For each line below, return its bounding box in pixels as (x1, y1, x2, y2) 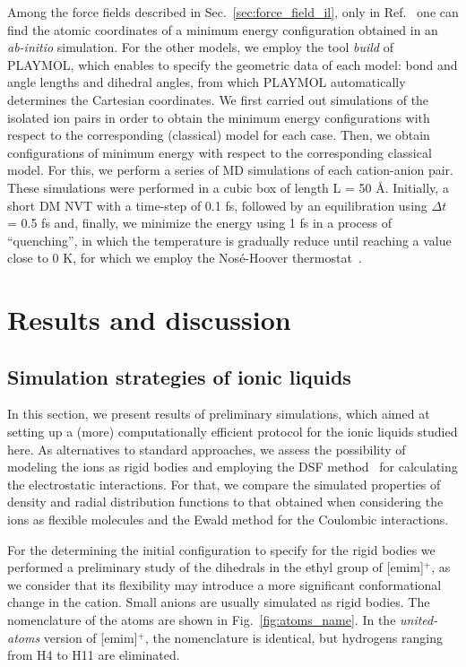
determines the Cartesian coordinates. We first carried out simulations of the (7, 90, 429, 108)
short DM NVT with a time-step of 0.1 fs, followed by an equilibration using (7, 195, 427, 214)
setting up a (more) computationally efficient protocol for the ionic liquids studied (7, 422, 458, 441)
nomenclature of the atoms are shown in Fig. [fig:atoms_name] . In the (7, 611, 396, 629)
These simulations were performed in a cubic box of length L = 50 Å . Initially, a (7, 178, 449, 196)
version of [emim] (43, 628, 138, 646)
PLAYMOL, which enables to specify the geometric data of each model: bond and (7, 55, 458, 74)
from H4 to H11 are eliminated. (7, 645, 180, 664)
